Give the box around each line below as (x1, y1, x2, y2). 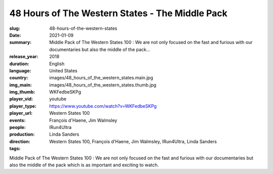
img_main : (9, 81, 32, 88)
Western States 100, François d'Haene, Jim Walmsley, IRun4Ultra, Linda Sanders (49, 138, 217, 144)
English (49, 61, 65, 67)
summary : (9, 39, 32, 46)
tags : (9, 146, 21, 152)
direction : (9, 138, 30, 144)
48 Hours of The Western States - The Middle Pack (9, 8, 227, 19)
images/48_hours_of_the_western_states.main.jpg (49, 75, 154, 81)
